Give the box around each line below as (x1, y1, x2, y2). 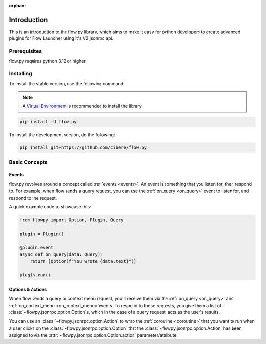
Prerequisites (9, 48, 42, 55)
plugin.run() (19, 273, 51, 278)
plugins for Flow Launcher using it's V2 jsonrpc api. (9, 35, 114, 41)
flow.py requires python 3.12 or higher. (9, 58, 87, 64)
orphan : (9, 3, 26, 8)
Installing (9, 70, 32, 77)
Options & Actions (9, 286, 47, 292)
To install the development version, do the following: (9, 132, 115, 138)
